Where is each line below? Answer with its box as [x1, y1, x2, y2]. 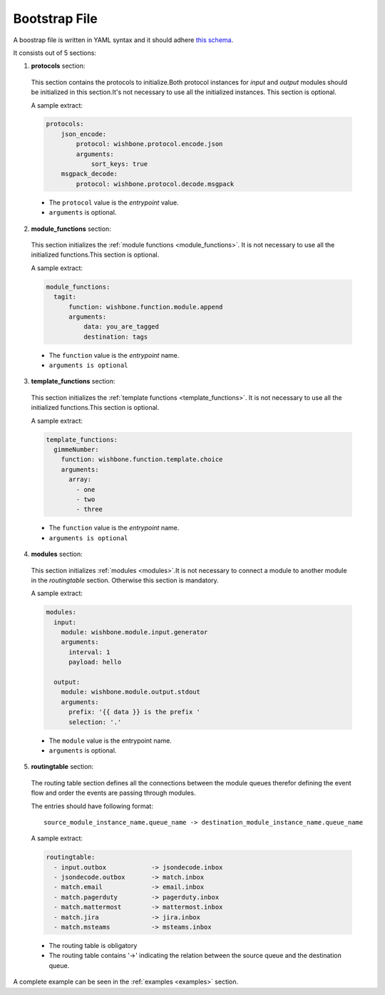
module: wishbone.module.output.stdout [61, 688, 201, 696]
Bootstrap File [13, 11, 98, 26]
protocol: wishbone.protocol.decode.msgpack [76, 180, 235, 188]
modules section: [31, 550, 83, 559]
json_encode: [61, 130, 107, 138]
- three [76, 505, 103, 513]
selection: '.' [68, 718, 122, 726]
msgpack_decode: [61, 170, 118, 178]
